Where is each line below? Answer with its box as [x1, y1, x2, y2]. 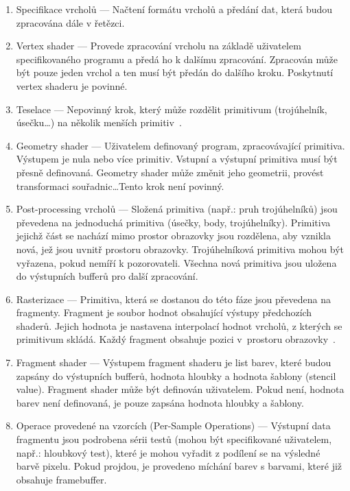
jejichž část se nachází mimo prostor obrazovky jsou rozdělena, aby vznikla [16, 228, 331, 243]
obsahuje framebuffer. [16, 472, 107, 486]
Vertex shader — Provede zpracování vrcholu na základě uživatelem [16, 38, 301, 53]
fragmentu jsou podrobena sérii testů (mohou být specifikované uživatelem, [16, 432, 332, 446]
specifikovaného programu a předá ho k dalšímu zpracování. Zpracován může [16, 51, 338, 66]
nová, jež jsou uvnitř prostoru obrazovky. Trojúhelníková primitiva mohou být [16, 241, 345, 256]
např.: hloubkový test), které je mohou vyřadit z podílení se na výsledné [16, 445, 320, 459]
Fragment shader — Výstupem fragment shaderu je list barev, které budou [16, 355, 331, 370]
